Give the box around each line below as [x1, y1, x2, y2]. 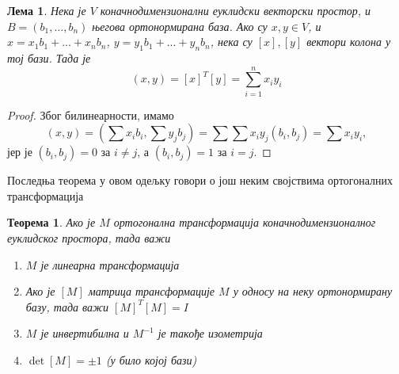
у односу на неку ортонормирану [233, 283, 393, 300]
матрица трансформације [88, 283, 215, 300]
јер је [7, 143, 32, 160]
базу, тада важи [25, 298, 109, 315]
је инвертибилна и [40, 325, 129, 342]
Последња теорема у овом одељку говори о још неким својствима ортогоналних [7, 172, 393, 189]
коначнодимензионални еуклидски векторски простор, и [100, 2, 371, 18]
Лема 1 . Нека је [7, 2, 86, 18]
